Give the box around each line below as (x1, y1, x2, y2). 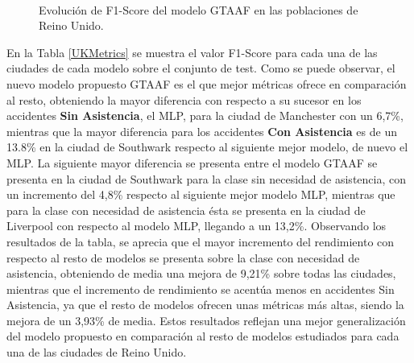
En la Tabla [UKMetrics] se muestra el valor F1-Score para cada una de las (6, 43, 378, 60)
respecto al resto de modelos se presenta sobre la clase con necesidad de (6, 249, 360, 266)
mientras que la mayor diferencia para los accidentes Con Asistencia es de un (6, 122, 397, 139)
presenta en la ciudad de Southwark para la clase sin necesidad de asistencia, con (6, 170, 406, 187)
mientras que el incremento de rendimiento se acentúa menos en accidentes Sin (6, 280, 395, 297)
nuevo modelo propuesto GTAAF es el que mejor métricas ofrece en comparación (6, 75, 407, 92)
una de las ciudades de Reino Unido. (6, 344, 187, 361)
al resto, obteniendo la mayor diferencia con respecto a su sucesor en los (6, 91, 362, 108)
